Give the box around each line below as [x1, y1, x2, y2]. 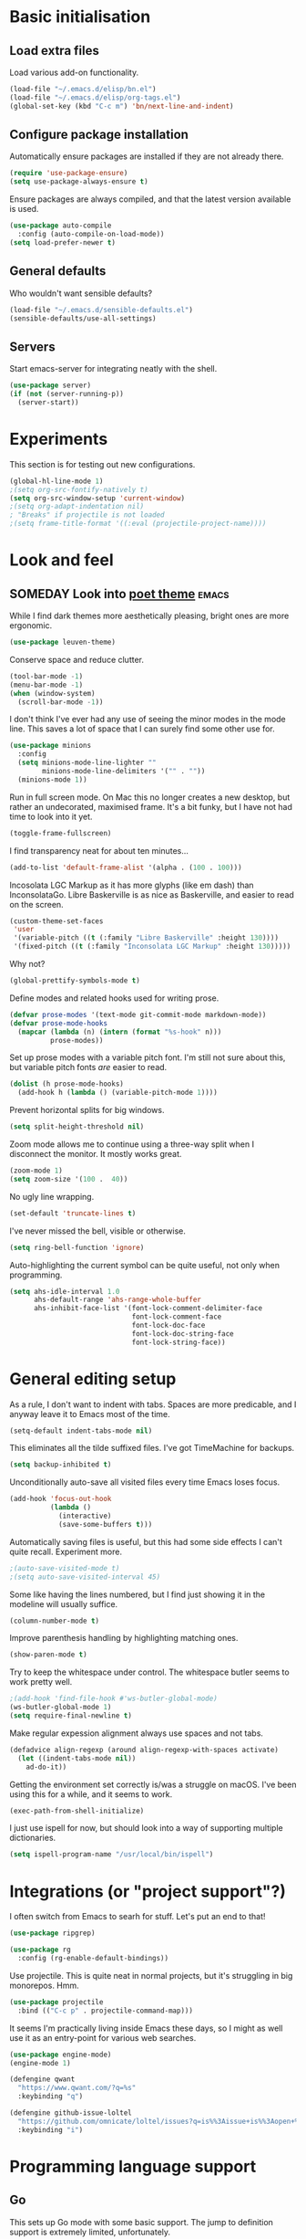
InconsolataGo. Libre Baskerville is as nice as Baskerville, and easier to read [9, 888, 294, 900]
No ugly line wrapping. [9, 1191, 95, 1202]
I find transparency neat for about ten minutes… [9, 845, 189, 856]
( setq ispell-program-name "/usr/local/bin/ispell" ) [9, 1850, 214, 1859]
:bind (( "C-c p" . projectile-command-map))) [17, 2006, 194, 2015]
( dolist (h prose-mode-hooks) [9, 1079, 125, 1088]
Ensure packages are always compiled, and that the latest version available [9, 194, 291, 205]
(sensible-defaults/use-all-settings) [9, 313, 157, 323]
